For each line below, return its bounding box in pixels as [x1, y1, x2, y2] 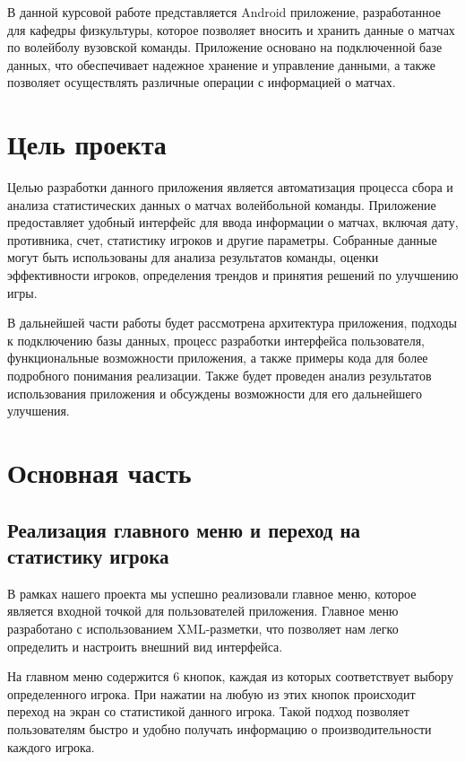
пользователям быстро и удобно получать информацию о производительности [7, 719, 432, 738]
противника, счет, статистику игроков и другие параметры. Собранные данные [7, 230, 437, 249]
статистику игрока [7, 541, 169, 569]
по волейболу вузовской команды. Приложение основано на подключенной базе [7, 38, 443, 57]
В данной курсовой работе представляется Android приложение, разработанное [7, 3, 441, 21]
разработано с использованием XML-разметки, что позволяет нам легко [7, 618, 399, 637]
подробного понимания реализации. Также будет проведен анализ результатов [7, 366, 432, 385]
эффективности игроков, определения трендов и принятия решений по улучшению [7, 266, 459, 285]
